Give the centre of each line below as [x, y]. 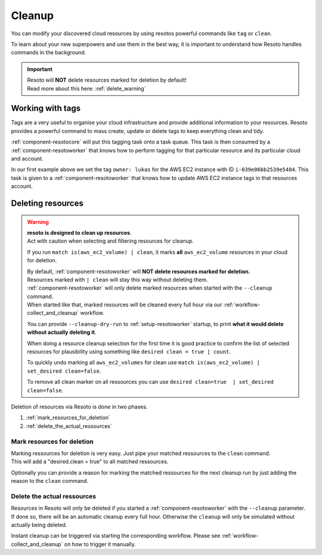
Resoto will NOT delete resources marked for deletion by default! [107, 80]
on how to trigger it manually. [100, 544]
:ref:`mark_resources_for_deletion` [68, 418]
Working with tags [46, 108]
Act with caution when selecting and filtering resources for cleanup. [110, 241]
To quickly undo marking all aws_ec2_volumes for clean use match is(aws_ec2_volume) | [144, 362]
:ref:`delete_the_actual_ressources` [69, 426]
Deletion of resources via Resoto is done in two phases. [79, 407]
